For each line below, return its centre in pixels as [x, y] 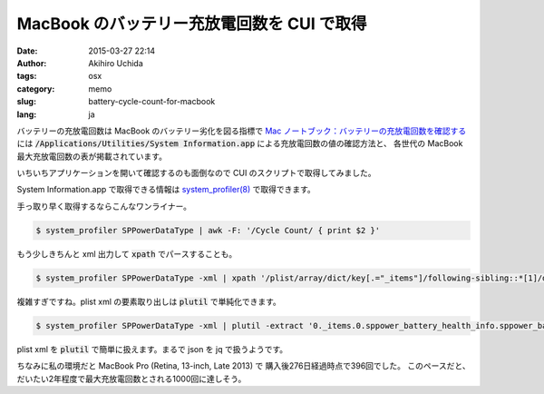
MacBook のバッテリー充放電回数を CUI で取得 [192, 24]
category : [36, 89]
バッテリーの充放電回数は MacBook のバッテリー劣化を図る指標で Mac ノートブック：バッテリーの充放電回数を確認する [242, 131]
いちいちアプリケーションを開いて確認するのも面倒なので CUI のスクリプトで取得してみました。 [196, 173]
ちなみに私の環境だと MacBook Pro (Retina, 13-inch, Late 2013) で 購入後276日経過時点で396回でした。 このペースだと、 [243, 366]
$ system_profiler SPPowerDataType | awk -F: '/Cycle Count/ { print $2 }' [208, 230]
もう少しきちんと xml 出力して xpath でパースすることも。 [127, 253]
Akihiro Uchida [116, 63]
